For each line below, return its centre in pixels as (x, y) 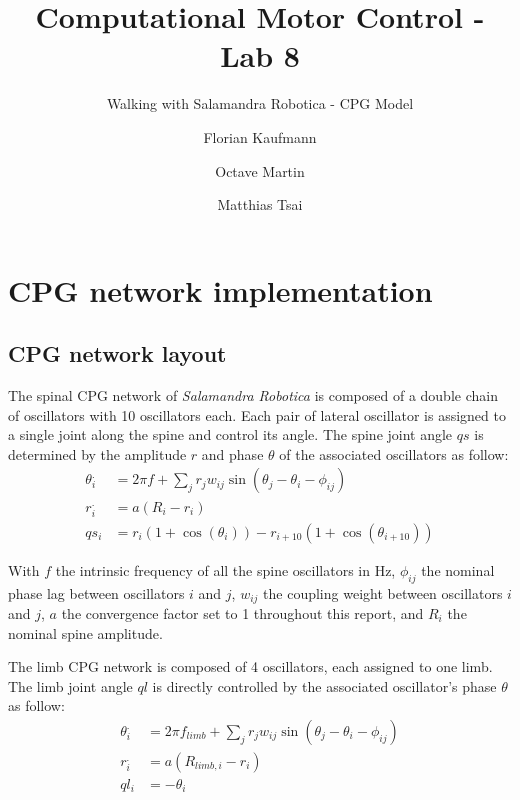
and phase (232, 453)
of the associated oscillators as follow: (394, 453)
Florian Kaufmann (260, 136)
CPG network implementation (220, 289)
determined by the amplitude (97, 453)
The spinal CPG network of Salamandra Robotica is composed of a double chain (253, 395)
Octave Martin (260, 170)
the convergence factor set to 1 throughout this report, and (242, 612)
